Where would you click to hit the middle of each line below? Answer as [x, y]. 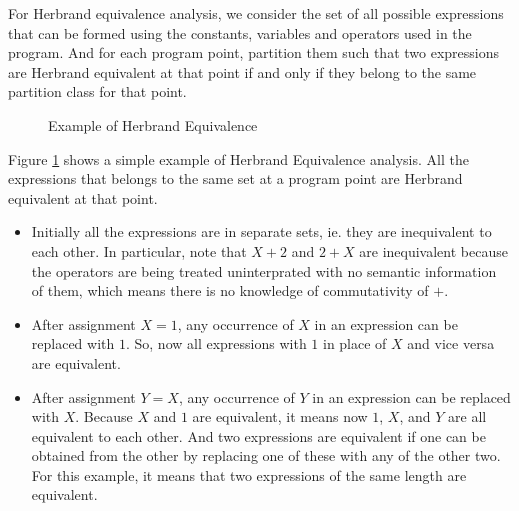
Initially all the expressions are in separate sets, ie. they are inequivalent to [261, 231]
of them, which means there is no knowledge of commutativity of [230, 290]
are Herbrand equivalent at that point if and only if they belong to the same [242, 71]
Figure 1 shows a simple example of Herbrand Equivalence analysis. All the [238, 158]
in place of [354, 343]
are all [467, 416]
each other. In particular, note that [139, 250]
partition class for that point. [97, 91]
